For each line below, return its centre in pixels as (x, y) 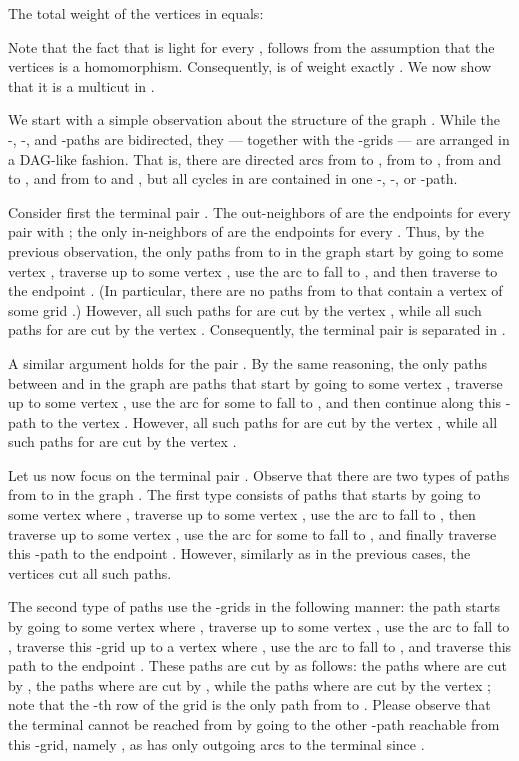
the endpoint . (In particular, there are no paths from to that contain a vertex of (255, 290)
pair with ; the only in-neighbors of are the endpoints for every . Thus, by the (246, 231)
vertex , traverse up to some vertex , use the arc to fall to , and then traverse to (253, 270)
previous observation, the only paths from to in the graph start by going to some (256, 250)
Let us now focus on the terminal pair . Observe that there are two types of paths (259, 474)
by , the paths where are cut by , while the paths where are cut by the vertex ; (249, 684)
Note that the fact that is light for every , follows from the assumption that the (251, 46)
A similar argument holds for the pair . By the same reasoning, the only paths (248, 362)
